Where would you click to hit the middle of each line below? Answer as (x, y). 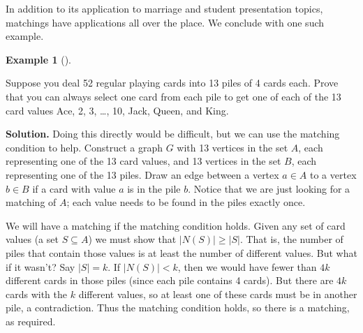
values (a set (32, 239)
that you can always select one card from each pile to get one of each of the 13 (173, 96)
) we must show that (132, 239)
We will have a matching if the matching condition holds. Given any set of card (176, 225)
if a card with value (74, 188)
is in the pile (154, 188)
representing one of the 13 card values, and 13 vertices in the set (143, 161)
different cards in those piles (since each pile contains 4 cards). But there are (170, 280)
